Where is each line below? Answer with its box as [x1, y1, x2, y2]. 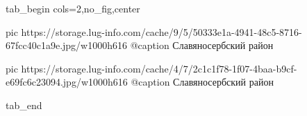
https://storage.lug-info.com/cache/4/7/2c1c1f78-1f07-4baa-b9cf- [21, 61, 297, 75]
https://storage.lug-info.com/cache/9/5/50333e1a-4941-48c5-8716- [21, 24, 302, 39]
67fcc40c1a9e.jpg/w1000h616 [6, 38, 127, 52]
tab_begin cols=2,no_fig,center [6, 1, 140, 15]
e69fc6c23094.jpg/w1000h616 [6, 75, 128, 89]
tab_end [6, 97, 42, 112]
